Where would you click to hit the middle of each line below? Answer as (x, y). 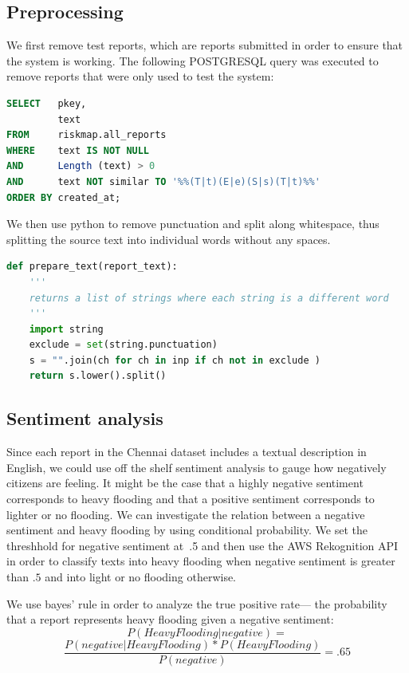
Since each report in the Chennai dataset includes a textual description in (187, 452)
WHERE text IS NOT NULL (78, 150)
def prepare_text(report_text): (92, 267)
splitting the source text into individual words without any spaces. (169, 239)
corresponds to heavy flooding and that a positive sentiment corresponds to (191, 499)
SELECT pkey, (47, 103)
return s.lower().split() (98, 376)
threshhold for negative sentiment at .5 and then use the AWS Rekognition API (203, 545)
